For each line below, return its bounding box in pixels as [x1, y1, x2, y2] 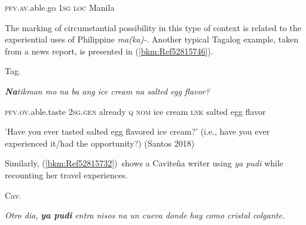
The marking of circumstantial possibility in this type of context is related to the [5, 21, 301, 34]
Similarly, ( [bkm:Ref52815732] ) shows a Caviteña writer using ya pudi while [5, 157, 284, 169]
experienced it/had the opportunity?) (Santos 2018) [5, 136, 195, 149]
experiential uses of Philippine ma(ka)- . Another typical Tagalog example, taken [5, 33, 299, 45]
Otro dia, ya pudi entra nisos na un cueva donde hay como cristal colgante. [5, 209, 285, 221]
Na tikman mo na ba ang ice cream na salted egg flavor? [5, 84, 210, 97]
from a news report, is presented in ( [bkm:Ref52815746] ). [5, 44, 213, 57]
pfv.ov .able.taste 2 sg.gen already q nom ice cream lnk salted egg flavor [5, 105, 266, 117]
